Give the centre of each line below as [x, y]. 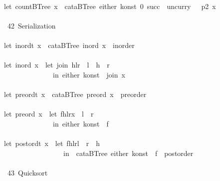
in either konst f [81, 123]
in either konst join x [89, 74]
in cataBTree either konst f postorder [128, 153]
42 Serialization [31, 25]
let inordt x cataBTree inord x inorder [69, 45]
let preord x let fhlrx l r [49, 114]
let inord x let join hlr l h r [57, 65]
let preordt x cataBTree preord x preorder [75, 94]
